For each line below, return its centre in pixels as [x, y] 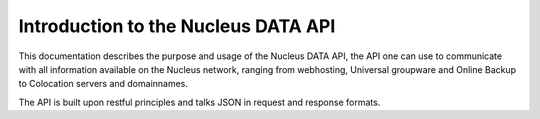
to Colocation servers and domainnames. [103, 84]
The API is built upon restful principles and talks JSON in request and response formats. [199, 102]
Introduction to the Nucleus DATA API [177, 26]
